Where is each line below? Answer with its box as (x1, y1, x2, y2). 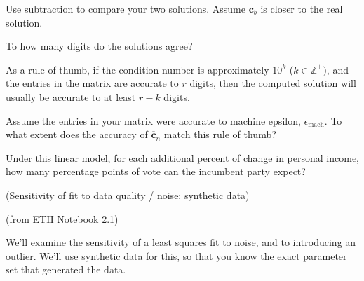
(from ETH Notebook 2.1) (6, 211, 119, 226)
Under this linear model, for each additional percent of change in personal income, (6, 150, 359, 165)
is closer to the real (260, 1, 343, 15)
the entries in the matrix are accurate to (6, 76, 179, 90)
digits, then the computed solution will (189, 76, 356, 90)
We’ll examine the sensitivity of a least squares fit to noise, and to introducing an (6, 235, 356, 249)
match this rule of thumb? (163, 127, 276, 142)
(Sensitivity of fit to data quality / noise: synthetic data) (6, 187, 250, 202)
